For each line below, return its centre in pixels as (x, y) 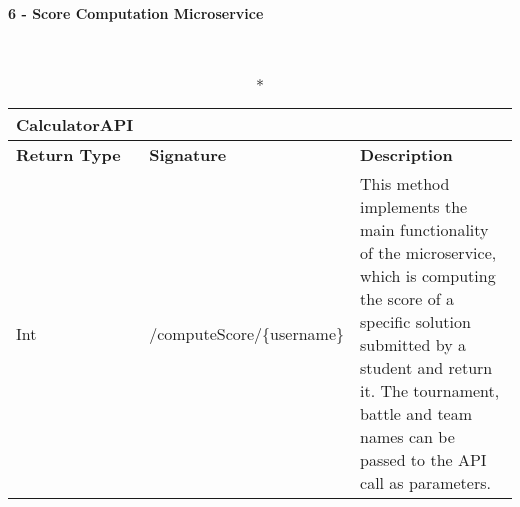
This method (405, 184)
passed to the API (423, 460)
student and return (426, 368)
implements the (414, 207)
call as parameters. (425, 483)
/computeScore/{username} (247, 333)
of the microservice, (428, 253)
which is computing (428, 276)
